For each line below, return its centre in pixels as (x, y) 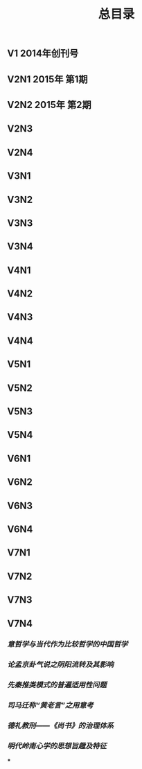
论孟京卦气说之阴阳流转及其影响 (61, 664)
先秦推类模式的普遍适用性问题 (57, 685)
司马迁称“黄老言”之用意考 (50, 705)
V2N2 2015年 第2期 (49, 105)
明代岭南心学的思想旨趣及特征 (57, 746)
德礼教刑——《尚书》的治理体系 (61, 726)
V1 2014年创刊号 (43, 54)
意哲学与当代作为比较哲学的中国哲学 (68, 644)
